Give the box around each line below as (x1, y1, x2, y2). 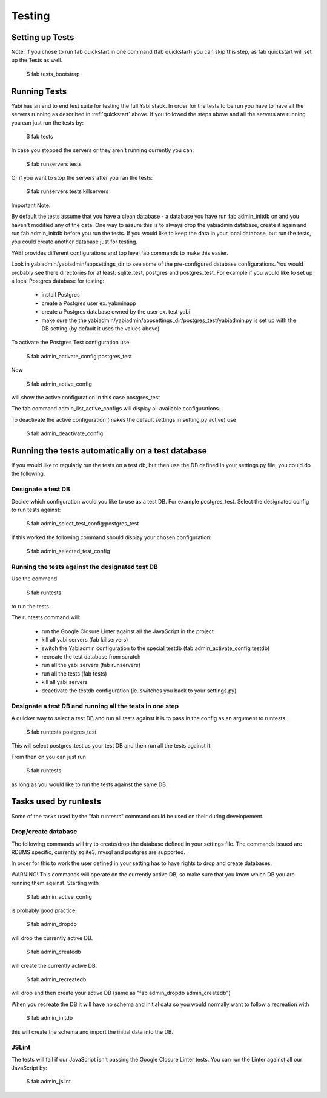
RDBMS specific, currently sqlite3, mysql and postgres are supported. (11, 849, 186, 856)
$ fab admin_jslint (26, 1078, 71, 1085)
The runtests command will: (11, 614, 81, 621)
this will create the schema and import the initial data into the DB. (11, 1028, 174, 1035)
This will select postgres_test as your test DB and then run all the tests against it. (11, 742, 212, 749)
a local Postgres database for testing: (11, 277, 105, 284)
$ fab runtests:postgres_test (26, 728, 97, 735)
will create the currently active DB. (11, 962, 97, 969)
